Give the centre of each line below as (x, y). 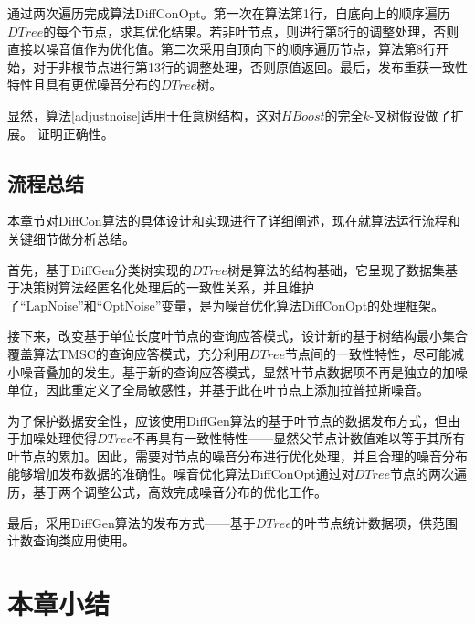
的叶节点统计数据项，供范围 (374, 522)
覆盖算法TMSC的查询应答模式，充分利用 (128, 353)
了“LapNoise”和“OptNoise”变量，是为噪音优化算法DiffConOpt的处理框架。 (226, 305)
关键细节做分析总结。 (71, 238)
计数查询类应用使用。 (71, 540)
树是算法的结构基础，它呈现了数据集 (336, 269)
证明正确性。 (75, 133)
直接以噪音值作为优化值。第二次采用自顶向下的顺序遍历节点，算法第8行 (222, 49)
